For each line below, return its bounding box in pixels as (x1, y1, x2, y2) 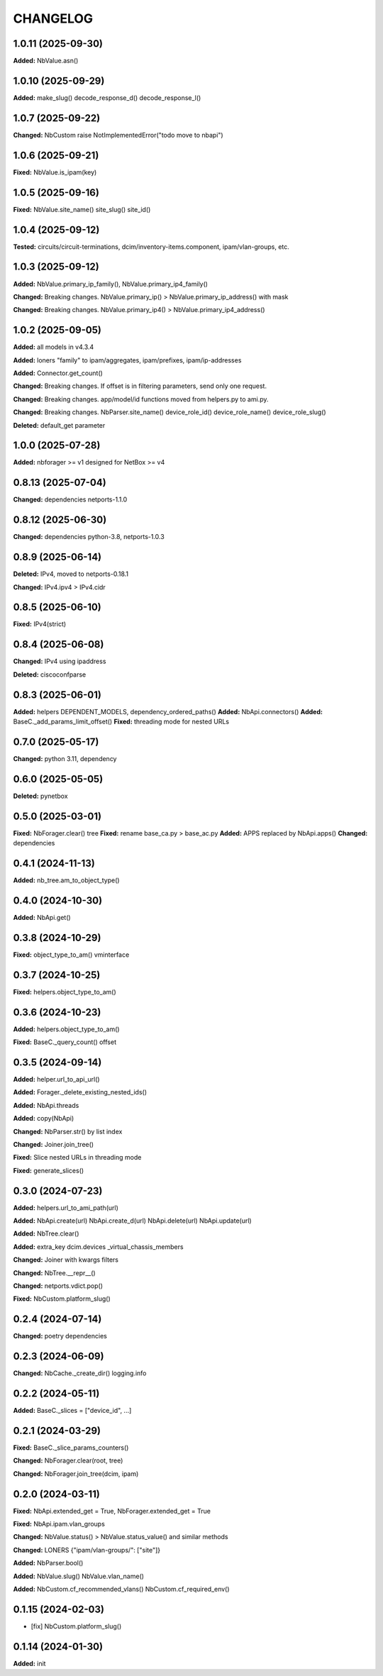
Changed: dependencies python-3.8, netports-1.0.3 (13, 533, 165, 541)
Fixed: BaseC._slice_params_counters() (13, 1443, 129, 1452)
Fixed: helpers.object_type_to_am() (13, 987, 116, 996)
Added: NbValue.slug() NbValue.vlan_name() (13, 1572, 145, 1580)
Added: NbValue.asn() (13, 57, 79, 65)
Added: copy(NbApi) (13, 1114, 74, 1123)
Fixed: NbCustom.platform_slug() (13, 1294, 111, 1303)
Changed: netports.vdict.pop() (13, 1281, 103, 1290)
